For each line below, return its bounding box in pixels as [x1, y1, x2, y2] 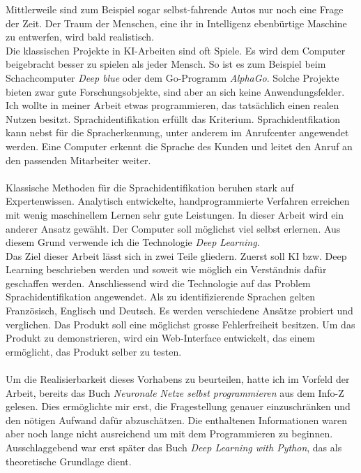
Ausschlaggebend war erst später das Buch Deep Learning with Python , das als [6, 440, 342, 454]
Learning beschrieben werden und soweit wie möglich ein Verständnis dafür [6, 262, 327, 277]
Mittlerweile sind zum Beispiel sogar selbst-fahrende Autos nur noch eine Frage [6, 2, 344, 16]
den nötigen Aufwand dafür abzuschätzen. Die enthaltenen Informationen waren [6, 412, 348, 427]
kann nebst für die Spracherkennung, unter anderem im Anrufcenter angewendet [6, 125, 349, 140]
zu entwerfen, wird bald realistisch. [6, 29, 154, 44]
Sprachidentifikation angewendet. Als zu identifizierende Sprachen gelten [6, 289, 315, 304]
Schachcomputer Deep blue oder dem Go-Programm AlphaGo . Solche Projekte [6, 70, 339, 85]
